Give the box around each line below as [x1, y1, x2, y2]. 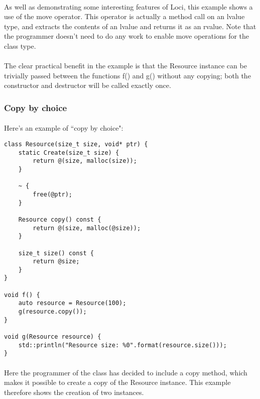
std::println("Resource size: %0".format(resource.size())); [18, 341, 227, 349]
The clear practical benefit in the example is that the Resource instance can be [4, 60, 247, 71]
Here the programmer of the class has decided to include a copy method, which [4, 367, 247, 377]
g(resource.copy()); [18, 308, 87, 316]
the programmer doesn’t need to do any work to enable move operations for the [4, 31, 249, 41]
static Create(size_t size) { [18, 149, 119, 156]
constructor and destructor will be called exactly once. [4, 80, 171, 90]
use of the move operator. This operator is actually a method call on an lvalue [4, 11, 245, 22]
